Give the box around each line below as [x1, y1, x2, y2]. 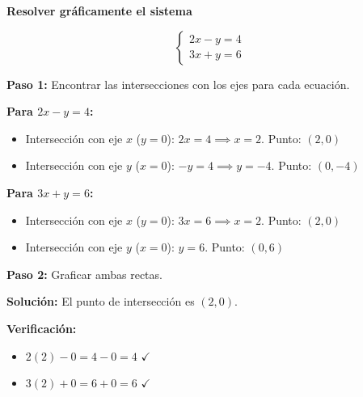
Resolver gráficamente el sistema [6, 2, 192, 19]
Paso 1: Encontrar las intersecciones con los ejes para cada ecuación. [6, 75, 350, 92]
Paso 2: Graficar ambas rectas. [6, 265, 163, 282]
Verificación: [6, 319, 77, 336]
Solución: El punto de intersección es [6, 293, 195, 310]
